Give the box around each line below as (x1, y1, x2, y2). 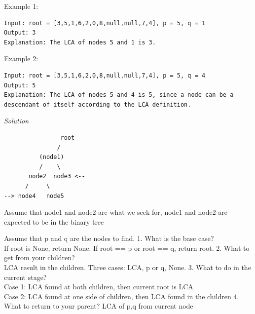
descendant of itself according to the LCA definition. (4, 101, 191, 108)
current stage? (4, 272, 47, 282)
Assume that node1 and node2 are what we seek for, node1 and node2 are (4, 207, 227, 217)
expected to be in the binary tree (4, 216, 104, 227)
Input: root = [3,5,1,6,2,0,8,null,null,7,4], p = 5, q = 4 (4, 72, 206, 79)
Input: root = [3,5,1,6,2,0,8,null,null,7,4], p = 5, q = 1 (4, 19, 206, 27)
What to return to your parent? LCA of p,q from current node (4, 301, 193, 311)
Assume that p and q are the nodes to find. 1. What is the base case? (4, 233, 214, 243)
